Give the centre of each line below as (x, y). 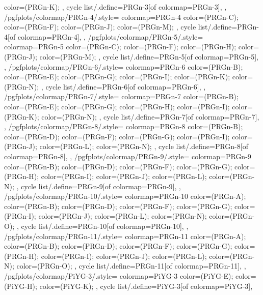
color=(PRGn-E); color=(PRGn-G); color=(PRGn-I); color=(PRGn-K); (117, 77)
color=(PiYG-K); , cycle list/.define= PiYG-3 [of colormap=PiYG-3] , (146, 286)
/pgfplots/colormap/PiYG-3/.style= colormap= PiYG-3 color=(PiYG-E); (119, 276)
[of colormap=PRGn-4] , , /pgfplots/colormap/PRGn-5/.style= (106, 36)
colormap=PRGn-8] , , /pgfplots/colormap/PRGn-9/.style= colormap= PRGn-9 (128, 156)
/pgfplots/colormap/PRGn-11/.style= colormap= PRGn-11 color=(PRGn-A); (125, 236)
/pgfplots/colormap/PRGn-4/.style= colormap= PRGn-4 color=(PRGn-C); (121, 17)
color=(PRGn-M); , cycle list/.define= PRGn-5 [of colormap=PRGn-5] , (149, 56)
